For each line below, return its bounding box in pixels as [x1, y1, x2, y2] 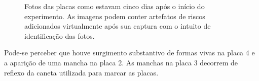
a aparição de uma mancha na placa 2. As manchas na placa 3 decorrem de [4, 57, 238, 67]
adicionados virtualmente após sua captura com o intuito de [24, 21, 211, 31]
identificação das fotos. [24, 30, 95, 41]
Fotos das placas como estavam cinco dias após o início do [24, 1, 205, 11]
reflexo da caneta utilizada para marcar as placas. [4, 67, 159, 77]
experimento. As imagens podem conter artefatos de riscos [24, 11, 205, 21]
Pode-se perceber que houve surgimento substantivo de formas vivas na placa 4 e [4, 47, 255, 58]
